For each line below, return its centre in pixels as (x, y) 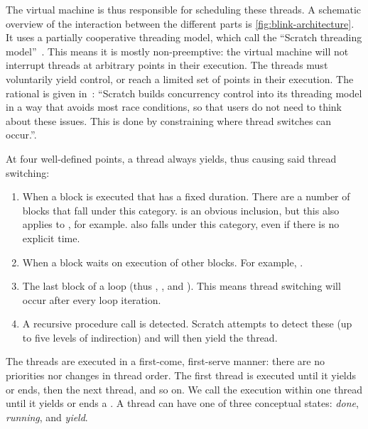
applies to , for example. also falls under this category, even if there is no (181, 224)
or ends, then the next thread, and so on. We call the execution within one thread (184, 389)
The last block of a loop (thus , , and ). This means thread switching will (182, 286)
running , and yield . (47, 417)
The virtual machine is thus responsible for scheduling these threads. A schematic (184, 9)
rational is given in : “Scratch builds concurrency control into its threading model (184, 93)
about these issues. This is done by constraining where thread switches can (169, 120)
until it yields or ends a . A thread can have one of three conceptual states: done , (182, 403)
